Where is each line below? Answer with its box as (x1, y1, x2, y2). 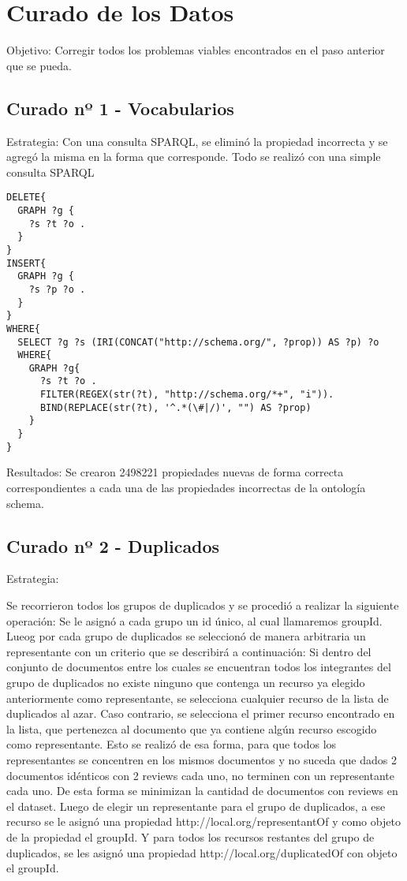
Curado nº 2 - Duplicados (6, 533, 220, 558)
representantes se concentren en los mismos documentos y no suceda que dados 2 (6, 751, 397, 767)
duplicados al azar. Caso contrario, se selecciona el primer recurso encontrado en (6, 705, 395, 722)
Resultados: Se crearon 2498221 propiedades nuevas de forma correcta (6, 464, 344, 480)
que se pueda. (6, 57, 72, 73)
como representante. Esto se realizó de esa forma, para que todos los (6, 736, 337, 752)
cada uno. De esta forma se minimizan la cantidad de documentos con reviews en (6, 782, 398, 799)
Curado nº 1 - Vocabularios (6, 95, 234, 120)
